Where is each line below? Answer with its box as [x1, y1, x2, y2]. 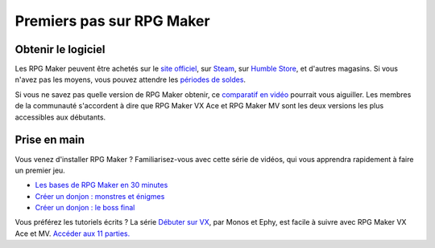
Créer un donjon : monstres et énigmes [35, 191, 165, 201]
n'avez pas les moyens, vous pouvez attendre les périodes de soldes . [14, 75, 246, 84]
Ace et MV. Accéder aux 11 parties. [14, 229, 130, 238]
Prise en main [14, 133, 85, 147]
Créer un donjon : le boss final [35, 203, 135, 213]
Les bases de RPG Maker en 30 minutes [35, 181, 168, 190]
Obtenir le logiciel [14, 43, 106, 56]
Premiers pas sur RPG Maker [14, 12, 210, 30]
